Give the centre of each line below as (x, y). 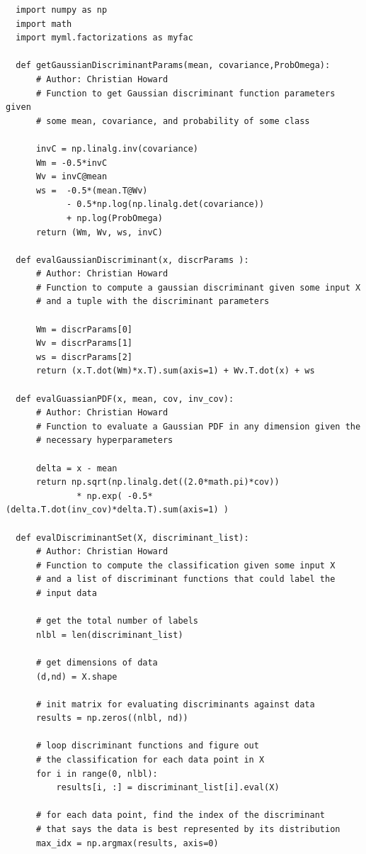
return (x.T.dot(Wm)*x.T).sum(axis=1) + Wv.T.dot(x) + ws (175, 371)
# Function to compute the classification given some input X (185, 565)
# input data (66, 593)
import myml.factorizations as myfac (104, 38)
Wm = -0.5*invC (72, 163)
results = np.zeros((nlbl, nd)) (112, 718)
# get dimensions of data (97, 662)
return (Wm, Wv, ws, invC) (99, 232)
